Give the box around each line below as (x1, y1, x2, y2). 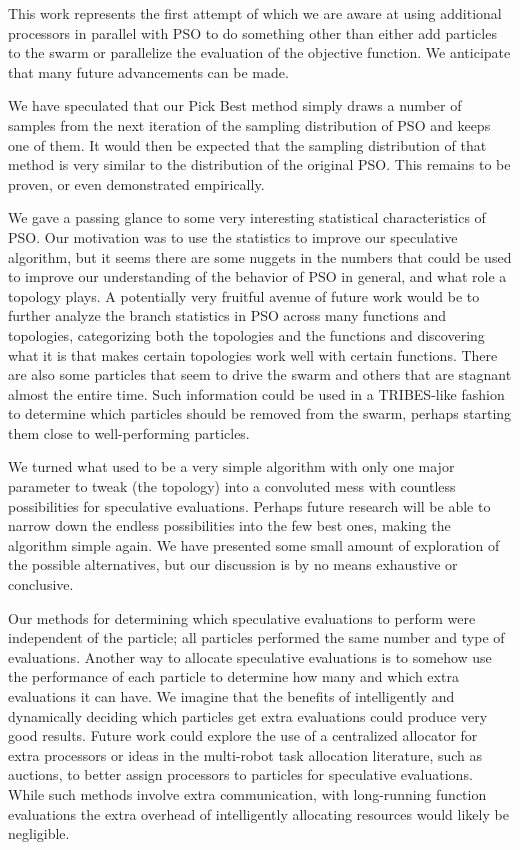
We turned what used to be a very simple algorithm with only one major (8, 456, 455, 477)
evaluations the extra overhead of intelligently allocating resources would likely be (8, 803, 509, 824)
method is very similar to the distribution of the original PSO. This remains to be (8, 154, 511, 175)
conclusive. (8, 574, 74, 595)
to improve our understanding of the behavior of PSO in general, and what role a (8, 266, 507, 287)
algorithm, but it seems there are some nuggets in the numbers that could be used (8, 246, 512, 267)
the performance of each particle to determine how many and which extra (8, 666, 459, 687)
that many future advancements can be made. (8, 61, 289, 82)
